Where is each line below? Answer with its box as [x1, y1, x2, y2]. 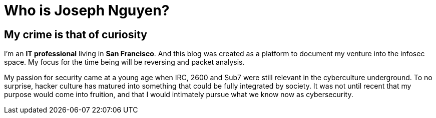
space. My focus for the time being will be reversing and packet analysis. [4, 58, 245, 67]
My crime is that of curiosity [4, 28, 147, 41]
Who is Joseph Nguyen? [4, 2, 170, 19]
